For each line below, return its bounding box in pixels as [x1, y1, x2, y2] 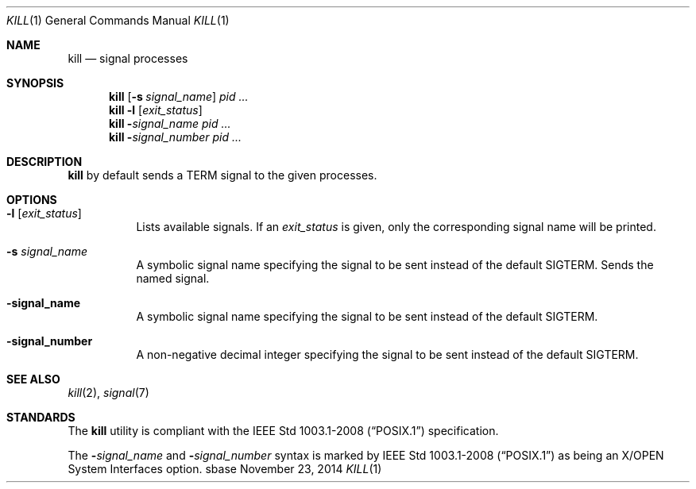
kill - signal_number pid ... [109, 130, 242, 144]
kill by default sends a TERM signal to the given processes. [68, 168, 377, 182]
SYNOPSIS [6, 76, 64, 90]
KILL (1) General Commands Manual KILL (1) [6, 13, 230, 27]
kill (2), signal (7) [68, 386, 149, 399]
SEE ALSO [6, 372, 60, 386]
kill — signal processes [68, 52, 188, 65]
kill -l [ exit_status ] [109, 103, 203, 117]
